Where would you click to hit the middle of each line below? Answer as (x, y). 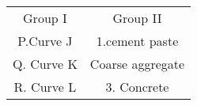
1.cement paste (137, 41)
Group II (137, 18)
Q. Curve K (45, 64)
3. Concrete (137, 87)
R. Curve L (45, 87)
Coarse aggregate (137, 64)
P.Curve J (45, 41)
